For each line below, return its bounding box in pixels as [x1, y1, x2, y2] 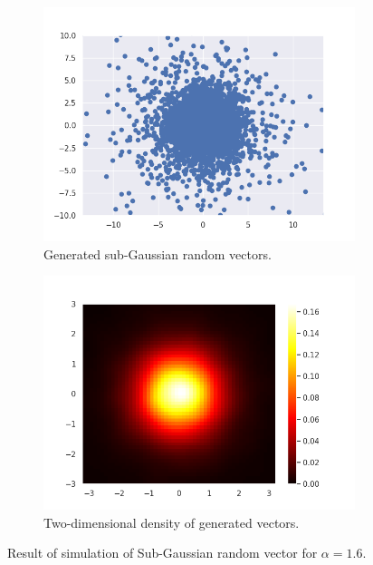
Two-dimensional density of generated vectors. [43, 512, 300, 531]
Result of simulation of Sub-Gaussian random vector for [7, 543, 318, 562]
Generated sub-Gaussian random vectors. [43, 244, 272, 263]
